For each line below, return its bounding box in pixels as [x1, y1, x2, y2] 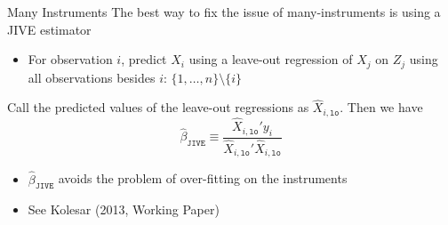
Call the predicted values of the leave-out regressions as [7, 98, 309, 117]
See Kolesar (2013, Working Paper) [28, 200, 220, 219]
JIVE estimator [7, 20, 92, 38]
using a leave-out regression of [188, 50, 353, 68]
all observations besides [28, 68, 156, 86]
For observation [28, 50, 113, 68]
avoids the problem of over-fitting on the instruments [58, 169, 348, 188]
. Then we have [340, 98, 423, 117]
